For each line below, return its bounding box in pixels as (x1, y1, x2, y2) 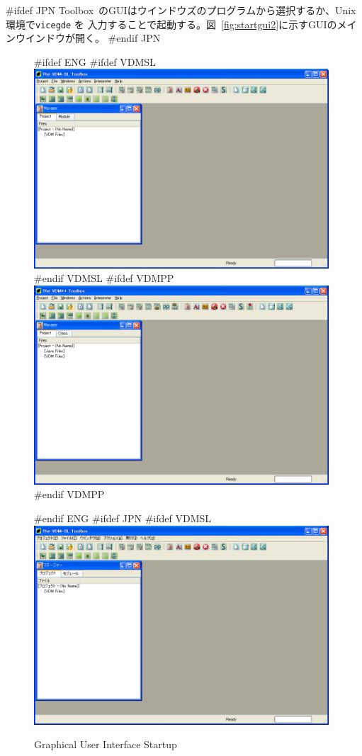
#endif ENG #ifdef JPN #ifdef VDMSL (34, 511, 211, 526)
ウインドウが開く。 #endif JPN (15, 30, 161, 45)
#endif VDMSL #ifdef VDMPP (34, 271, 174, 286)
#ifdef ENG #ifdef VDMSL (34, 54, 156, 69)
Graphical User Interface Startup (34, 737, 177, 752)
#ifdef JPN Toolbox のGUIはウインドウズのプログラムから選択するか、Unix (6, 3, 356, 17)
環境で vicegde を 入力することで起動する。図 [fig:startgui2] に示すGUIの (6, 16, 337, 31)
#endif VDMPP (34, 487, 105, 502)
